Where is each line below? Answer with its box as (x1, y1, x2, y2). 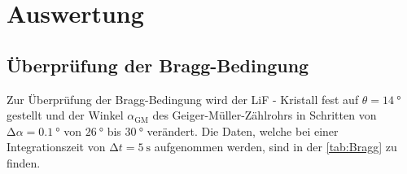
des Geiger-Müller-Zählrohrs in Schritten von (152, 107, 377, 124)
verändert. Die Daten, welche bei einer (147, 122, 339, 139)
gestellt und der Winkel (7, 107, 124, 124)
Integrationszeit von (7, 138, 106, 155)
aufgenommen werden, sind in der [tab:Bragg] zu (154, 138, 397, 155)
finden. (7, 154, 41, 171)
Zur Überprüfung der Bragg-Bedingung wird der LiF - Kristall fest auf (7, 90, 359, 107)
